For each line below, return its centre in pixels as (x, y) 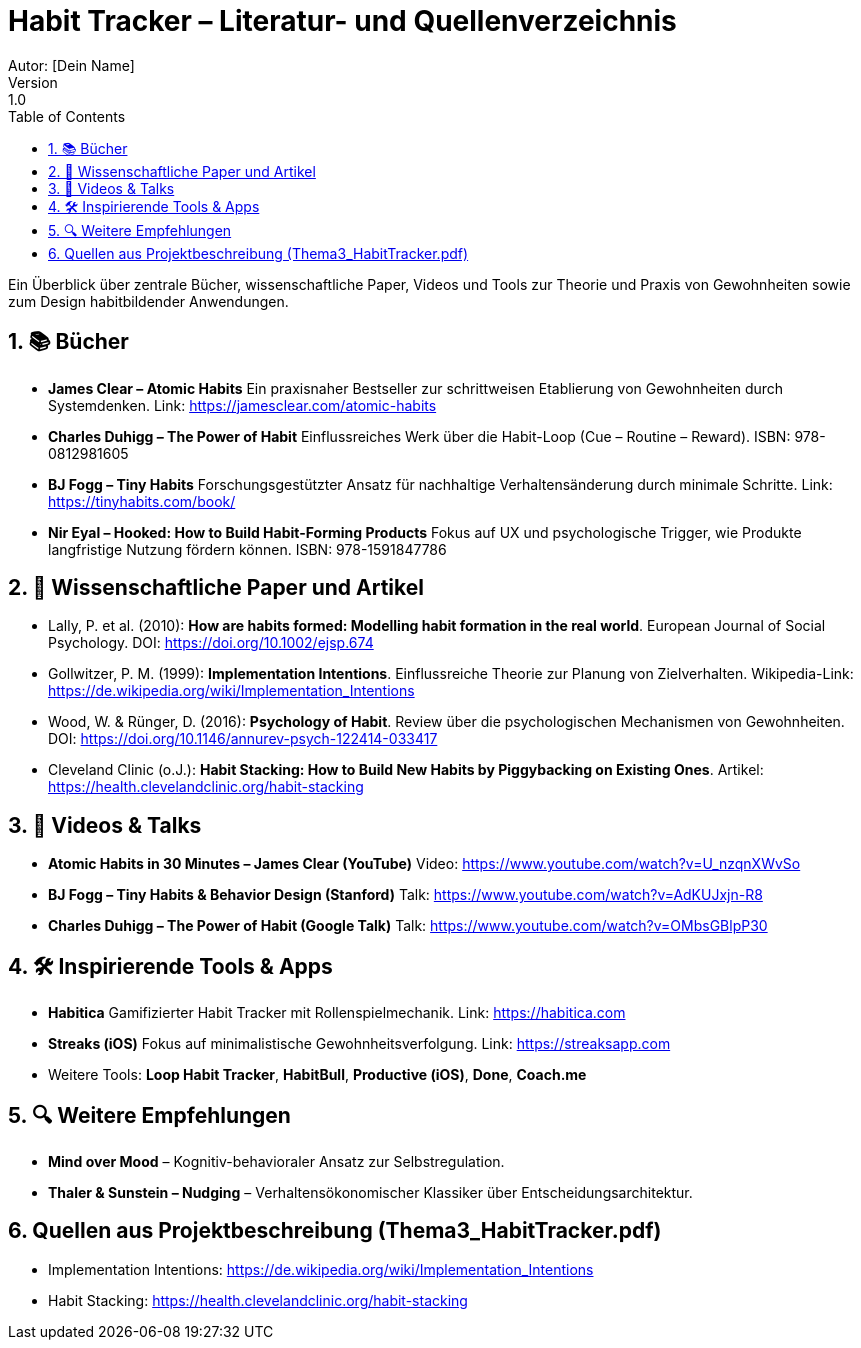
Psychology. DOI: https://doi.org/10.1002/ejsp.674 (211, 643)
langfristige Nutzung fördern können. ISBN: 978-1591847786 (247, 549)
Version (33, 82)
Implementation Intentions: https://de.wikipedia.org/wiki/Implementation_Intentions (321, 1269)
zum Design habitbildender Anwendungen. (148, 301)
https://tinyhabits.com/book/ (142, 501)
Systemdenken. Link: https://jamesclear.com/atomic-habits (242, 405)
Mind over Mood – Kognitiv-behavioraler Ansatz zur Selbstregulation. (276, 1161)
